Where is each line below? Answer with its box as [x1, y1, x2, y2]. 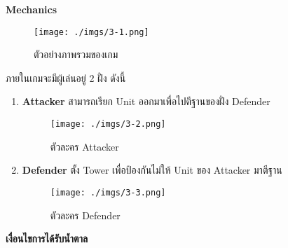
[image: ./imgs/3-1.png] [34, 27, 149, 37]
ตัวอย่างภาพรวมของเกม [34, 47, 118, 62]
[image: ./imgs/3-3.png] [50, 187, 166, 198]
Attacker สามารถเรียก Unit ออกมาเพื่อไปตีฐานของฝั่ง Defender [22, 94, 270, 109]
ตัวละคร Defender [50, 207, 121, 222]
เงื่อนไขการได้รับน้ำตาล [6, 231, 88, 246]
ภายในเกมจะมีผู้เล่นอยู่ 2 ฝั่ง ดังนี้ [6, 70, 126, 85]
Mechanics [6, 2, 57, 16]
